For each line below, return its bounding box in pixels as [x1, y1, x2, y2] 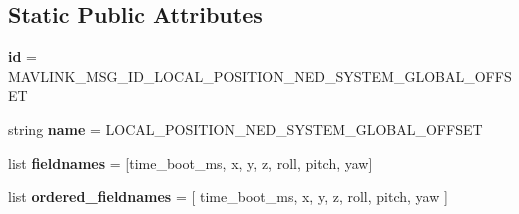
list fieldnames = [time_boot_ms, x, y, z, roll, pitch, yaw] [8, 152, 373, 173]
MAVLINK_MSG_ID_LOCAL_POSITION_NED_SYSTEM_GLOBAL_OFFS [8, 65, 512, 86]
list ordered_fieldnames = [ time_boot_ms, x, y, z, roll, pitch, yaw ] [8, 186, 448, 207]
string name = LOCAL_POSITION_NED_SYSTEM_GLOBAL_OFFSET [8, 118, 483, 139]
